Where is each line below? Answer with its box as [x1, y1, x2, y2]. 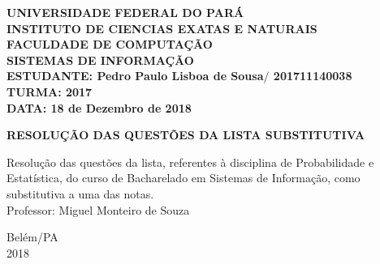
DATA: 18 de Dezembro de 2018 [6, 99, 192, 116]
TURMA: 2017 [6, 83, 93, 100]
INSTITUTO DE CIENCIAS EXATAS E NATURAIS [6, 19, 317, 36]
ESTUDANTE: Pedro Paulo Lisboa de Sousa [6, 67, 264, 84]
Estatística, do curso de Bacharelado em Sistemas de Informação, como [6, 169, 361, 186]
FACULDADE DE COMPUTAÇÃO [6, 36, 213, 53]
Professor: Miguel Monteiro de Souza [6, 201, 190, 218]
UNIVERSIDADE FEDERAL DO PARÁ [6, 4, 244, 20]
